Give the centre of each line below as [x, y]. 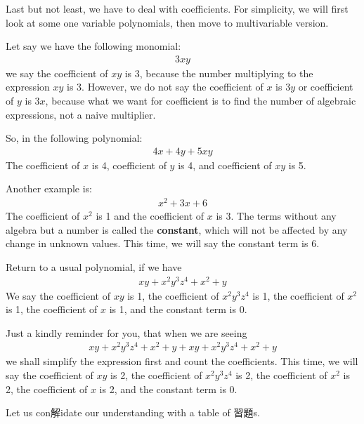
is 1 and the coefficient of [150, 216]
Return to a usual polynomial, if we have [94, 266]
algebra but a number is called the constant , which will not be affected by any [177, 229]
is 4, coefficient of [129, 165]
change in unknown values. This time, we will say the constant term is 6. [163, 243]
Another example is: [49, 188]
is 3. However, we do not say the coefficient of [165, 87]
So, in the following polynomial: [74, 138]
